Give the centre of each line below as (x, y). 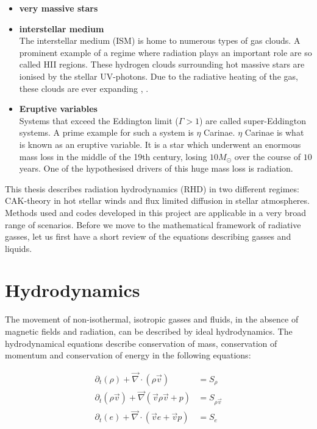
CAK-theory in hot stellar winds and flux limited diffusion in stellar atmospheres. (157, 201)
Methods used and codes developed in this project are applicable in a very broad (155, 212)
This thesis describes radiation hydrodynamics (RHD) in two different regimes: (152, 188)
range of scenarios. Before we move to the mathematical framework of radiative (153, 224)
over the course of (268, 156)
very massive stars (59, 8)
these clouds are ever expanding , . (84, 88)
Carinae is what (274, 132)
